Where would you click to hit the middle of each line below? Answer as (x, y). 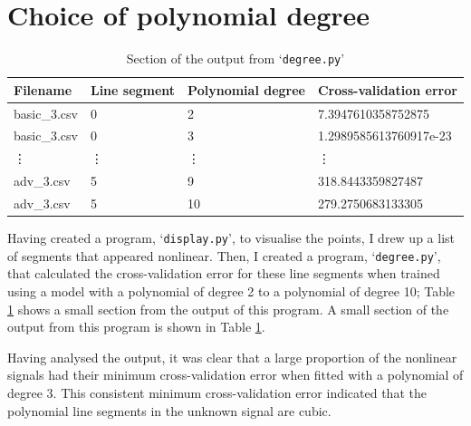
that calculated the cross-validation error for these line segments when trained (224, 273)
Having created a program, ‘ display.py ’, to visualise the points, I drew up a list (231, 238)
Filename (43, 89)
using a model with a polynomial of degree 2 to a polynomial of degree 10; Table (231, 291)
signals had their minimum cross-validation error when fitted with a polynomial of (235, 375)
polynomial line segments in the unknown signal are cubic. (169, 410)
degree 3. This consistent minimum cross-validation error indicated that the (217, 392)
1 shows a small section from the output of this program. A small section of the (228, 309)
